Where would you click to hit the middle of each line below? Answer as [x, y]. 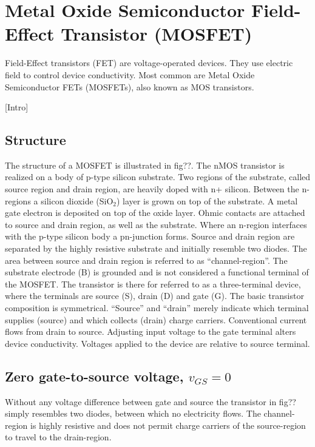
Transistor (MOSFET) [157, 34]
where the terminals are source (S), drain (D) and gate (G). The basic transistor [154, 296]
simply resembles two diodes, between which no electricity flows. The [133, 413]
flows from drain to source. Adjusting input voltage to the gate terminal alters [151, 331]
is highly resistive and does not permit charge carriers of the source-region [168, 425]
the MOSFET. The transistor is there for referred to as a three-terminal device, [153, 284]
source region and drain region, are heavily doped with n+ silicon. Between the [152, 189]
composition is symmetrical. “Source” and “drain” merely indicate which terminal [157, 308]
